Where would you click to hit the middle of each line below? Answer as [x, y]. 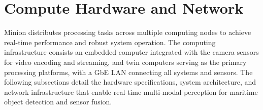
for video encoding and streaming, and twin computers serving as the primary [125, 62]
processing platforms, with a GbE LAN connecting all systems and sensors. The [128, 72]
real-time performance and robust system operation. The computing [110, 42]
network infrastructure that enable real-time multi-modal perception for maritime [131, 91]
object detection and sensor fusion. [58, 102]
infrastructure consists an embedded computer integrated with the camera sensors [131, 52]
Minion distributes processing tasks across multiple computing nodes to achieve [128, 32]
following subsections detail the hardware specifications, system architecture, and [130, 82]
